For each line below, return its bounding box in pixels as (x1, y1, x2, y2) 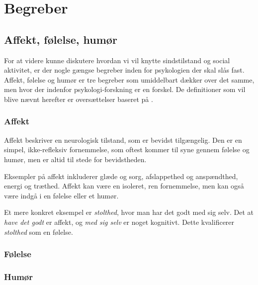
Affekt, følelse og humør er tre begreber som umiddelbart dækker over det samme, (4, 74, 255, 85)
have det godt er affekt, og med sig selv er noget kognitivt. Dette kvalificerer (4, 216, 235, 227)
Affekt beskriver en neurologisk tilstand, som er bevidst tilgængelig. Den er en (4, 134, 242, 145)
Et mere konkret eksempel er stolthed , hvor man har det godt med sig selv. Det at (4, 207, 254, 217)
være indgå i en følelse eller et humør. (4, 190, 119, 200)
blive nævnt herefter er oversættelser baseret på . (4, 94, 153, 104)
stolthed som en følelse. (4, 226, 73, 237)
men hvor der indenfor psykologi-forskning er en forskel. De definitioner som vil (4, 84, 246, 95)
